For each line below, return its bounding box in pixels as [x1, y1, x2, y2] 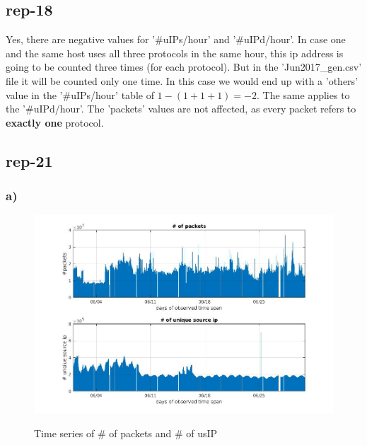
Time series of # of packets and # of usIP [34, 426, 218, 441]
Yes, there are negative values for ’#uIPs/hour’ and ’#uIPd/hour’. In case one [6, 32, 346, 47]
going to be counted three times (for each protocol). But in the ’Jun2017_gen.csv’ [6, 59, 362, 74]
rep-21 [6, 149, 53, 171]
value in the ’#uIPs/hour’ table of [6, 87, 154, 102]
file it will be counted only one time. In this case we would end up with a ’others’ [6, 73, 359, 88]
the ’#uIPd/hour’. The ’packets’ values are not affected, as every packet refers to [6, 101, 356, 116]
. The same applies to [257, 87, 350, 102]
